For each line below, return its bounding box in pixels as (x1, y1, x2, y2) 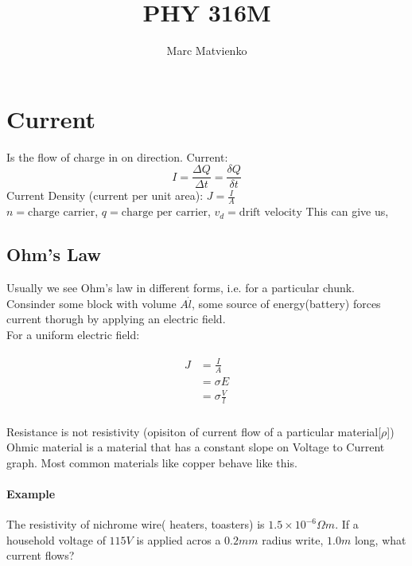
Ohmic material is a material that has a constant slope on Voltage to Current (6, 439, 385, 455)
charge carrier (28, 207, 95, 219)
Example (6, 486, 56, 502)
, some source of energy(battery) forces (192, 295, 381, 311)
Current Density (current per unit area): (6, 187, 204, 204)
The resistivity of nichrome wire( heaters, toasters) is (6, 516, 265, 533)
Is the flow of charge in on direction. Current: (6, 148, 228, 165)
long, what (354, 531, 406, 548)
